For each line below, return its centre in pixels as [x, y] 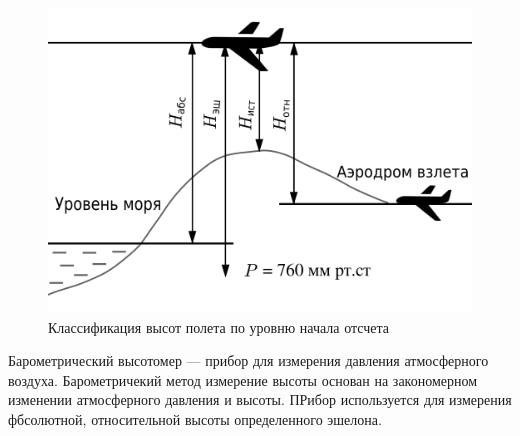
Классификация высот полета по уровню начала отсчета [218, 326]
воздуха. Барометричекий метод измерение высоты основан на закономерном [243, 379]
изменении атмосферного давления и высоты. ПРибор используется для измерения [260, 399]
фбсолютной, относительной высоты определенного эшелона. [195, 419]
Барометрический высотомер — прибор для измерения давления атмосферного [248, 360]
